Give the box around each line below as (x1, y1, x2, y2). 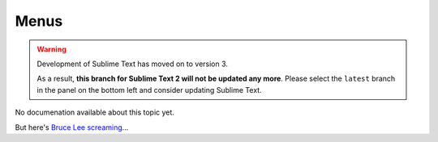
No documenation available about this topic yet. (15, 107, 174, 117)
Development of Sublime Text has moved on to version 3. (36, 59, 229, 69)
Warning (36, 44, 67, 54)
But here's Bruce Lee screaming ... (15, 122, 129, 132)
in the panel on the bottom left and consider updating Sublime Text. (36, 85, 263, 94)
